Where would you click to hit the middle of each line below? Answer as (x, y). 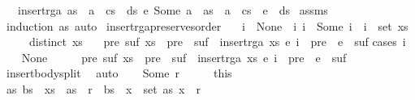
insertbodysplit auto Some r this (119, 73)
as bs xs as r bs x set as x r (103, 88)
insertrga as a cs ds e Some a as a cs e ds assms (173, 10)
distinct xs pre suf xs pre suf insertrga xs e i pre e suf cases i (217, 42)
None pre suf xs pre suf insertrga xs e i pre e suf (184, 57)
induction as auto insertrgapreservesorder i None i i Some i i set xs (207, 25)
